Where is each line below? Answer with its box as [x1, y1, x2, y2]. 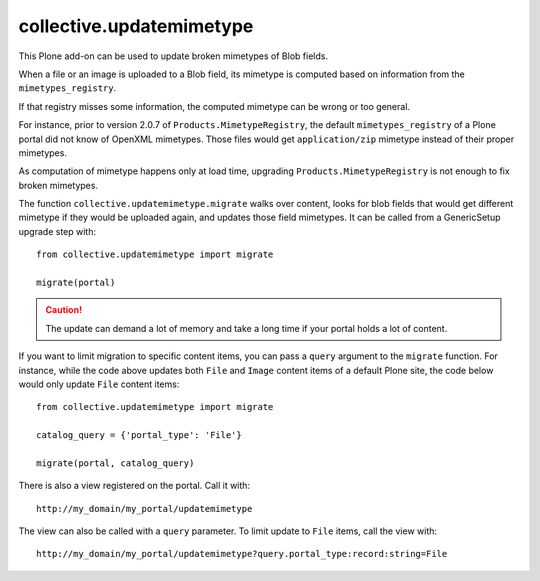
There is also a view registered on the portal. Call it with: [18, 480, 250, 492]
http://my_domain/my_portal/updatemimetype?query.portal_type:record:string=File [36, 548, 448, 560]
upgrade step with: [18, 225, 97, 237]
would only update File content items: [18, 378, 180, 390]
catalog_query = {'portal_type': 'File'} [36, 430, 242, 441]
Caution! [45, 304, 83, 316]
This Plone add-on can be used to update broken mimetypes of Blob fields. [18, 50, 329, 62]
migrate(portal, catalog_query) [36, 457, 195, 469]
